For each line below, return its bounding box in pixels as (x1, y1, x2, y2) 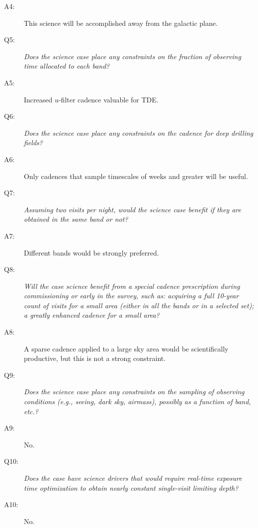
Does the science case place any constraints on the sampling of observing (24, 386, 245, 397)
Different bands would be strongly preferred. (24, 247, 159, 258)
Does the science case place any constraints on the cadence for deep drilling (24, 127, 254, 138)
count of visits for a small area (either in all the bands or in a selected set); (24, 300, 254, 310)
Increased (24, 94, 53, 104)
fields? (24, 137, 43, 148)
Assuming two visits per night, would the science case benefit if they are (24, 204, 241, 214)
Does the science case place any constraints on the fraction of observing (24, 51, 241, 61)
